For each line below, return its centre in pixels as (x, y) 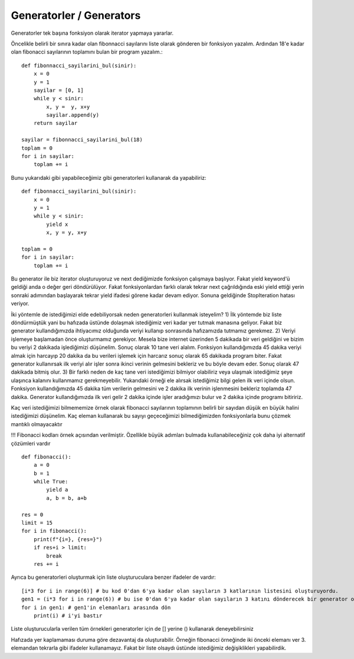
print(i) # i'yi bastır (68, 615)
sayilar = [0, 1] (58, 90)
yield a (57, 490)
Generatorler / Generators (76, 15)
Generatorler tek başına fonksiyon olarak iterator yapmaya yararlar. (92, 33)
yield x (57, 224)
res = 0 (32, 515)
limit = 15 (37, 523)
